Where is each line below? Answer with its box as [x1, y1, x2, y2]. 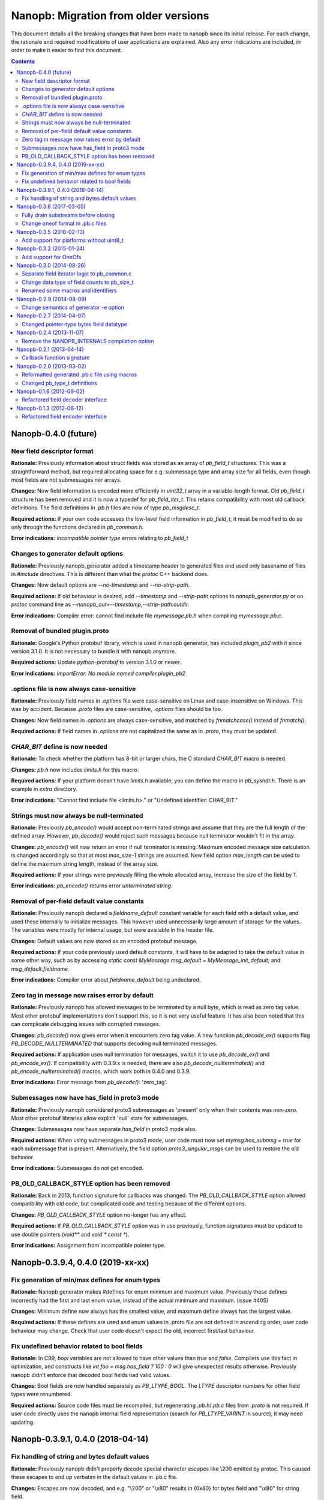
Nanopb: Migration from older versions [11, 9, 209, 22]
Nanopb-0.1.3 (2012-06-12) [16, 404, 84, 412]
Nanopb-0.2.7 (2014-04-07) [16, 312, 86, 319]
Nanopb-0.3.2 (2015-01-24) [16, 245, 85, 252]
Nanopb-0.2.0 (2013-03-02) [16, 362, 86, 370]
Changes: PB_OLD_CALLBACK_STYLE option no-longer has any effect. [11, 1211, 187, 1218]
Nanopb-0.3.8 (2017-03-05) [16, 203, 86, 210]
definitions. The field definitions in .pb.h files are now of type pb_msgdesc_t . [11, 504, 200, 511]
